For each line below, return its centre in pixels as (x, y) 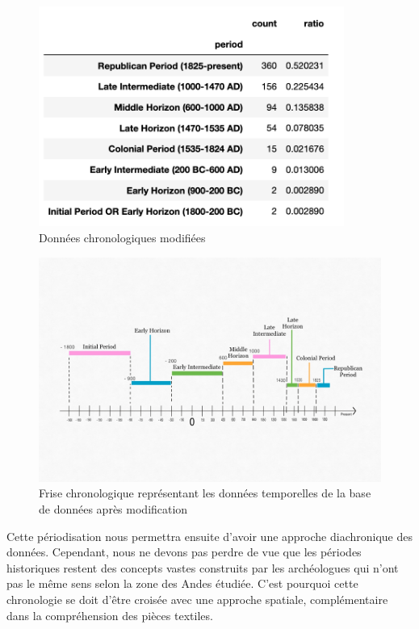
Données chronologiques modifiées (122, 237)
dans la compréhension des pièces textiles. (110, 615)
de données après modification (113, 509)
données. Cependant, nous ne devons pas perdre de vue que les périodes (184, 552)
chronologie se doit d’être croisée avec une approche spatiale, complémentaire (197, 599)
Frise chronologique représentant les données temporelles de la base (205, 493)
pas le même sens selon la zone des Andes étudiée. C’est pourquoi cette (182, 583)
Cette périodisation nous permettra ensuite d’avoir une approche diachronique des (210, 536)
